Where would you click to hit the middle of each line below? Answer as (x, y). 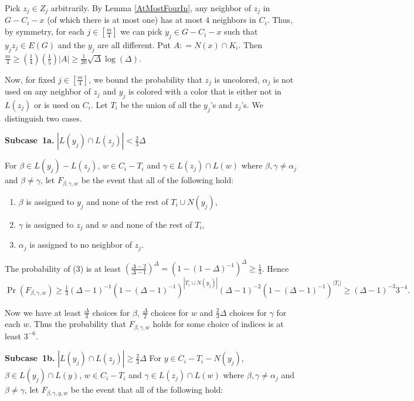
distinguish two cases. (43, 118)
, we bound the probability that (145, 79)
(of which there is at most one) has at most (125, 20)
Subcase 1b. (30, 358)
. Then (250, 44)
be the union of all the (161, 104)
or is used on (57, 104)
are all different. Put (134, 44)
